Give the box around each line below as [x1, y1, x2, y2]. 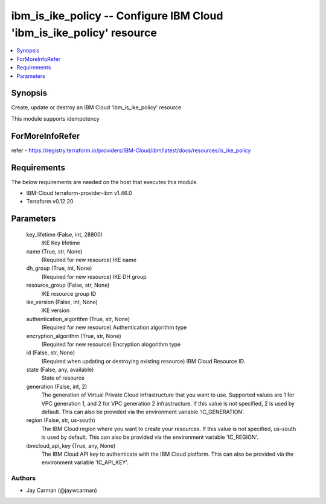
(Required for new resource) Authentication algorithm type [41, 324, 187, 331]
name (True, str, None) [26, 247, 83, 255]
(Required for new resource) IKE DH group [41, 273, 147, 280]
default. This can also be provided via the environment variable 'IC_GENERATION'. [41, 408, 245, 416]
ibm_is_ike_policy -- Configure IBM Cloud [11, 9, 223, 22]
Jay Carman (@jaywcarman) [26, 486, 98, 494]
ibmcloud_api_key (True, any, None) [26, 442, 116, 449]
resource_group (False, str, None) [26, 281, 110, 289]
